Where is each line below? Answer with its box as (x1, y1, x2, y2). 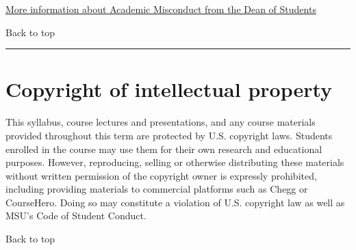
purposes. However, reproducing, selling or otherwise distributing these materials (5, 155, 344, 169)
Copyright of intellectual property (5, 75, 333, 103)
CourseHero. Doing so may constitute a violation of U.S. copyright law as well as (5, 195, 345, 209)
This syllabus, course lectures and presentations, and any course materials (5, 115, 316, 129)
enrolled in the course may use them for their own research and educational (5, 141, 322, 156)
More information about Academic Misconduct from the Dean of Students (5, 2, 316, 16)
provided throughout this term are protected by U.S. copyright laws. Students (5, 128, 333, 142)
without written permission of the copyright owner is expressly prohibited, (5, 168, 317, 182)
